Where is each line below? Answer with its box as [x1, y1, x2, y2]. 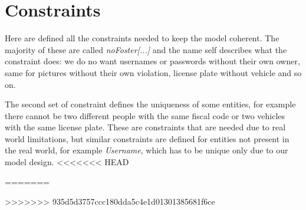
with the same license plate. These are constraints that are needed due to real [5, 121, 286, 133]
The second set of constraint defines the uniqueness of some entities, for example [5, 98, 296, 110]
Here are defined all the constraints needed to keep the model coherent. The [5, 32, 279, 44]
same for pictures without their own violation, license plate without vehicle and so [5, 66, 302, 78]
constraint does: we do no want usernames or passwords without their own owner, [5, 55, 300, 67]
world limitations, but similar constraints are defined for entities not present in [5, 132, 289, 145]
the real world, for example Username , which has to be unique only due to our [5, 144, 288, 156]
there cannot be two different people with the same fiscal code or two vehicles [5, 109, 285, 122]
